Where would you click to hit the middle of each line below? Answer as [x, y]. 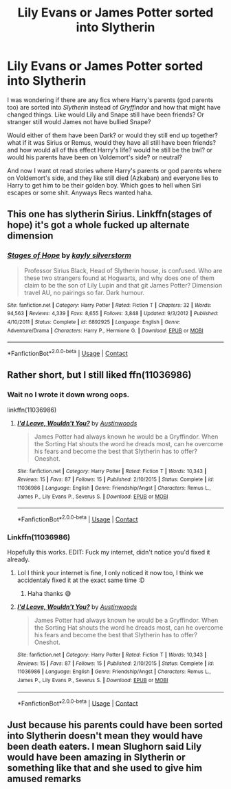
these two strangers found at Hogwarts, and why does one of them [119, 278]
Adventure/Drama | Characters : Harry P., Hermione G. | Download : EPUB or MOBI [106, 330]
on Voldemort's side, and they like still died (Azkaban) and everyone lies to [113, 178]
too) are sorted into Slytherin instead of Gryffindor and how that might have [114, 107]
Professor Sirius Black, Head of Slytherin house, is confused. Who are [123, 270]
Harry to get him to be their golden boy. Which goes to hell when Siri [104, 185]
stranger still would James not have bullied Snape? [79, 121]
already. [19, 559]
